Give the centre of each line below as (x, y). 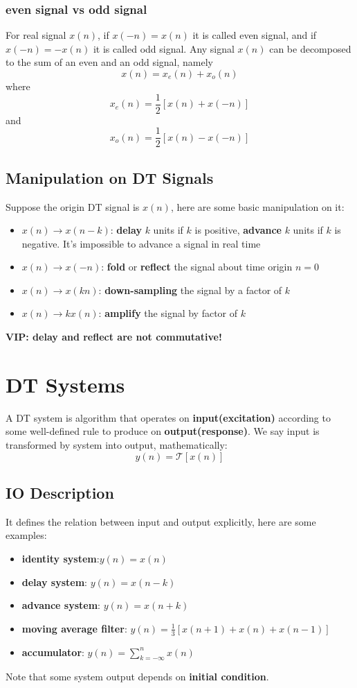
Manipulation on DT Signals (110, 177)
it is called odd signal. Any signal (164, 48)
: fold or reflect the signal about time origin (197, 267)
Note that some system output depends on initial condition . (137, 677)
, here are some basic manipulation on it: (257, 206)
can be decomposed (310, 48)
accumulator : (53, 652)
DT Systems (65, 384)
